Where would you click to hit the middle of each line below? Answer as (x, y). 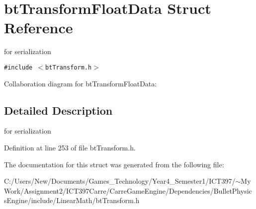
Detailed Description (58, 110)
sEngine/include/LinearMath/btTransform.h (72, 200)
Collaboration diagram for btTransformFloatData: (81, 83)
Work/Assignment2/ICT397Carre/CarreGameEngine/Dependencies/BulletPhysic (128, 190)
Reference (39, 28)
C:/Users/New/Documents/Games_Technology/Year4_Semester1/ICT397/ (120, 181)
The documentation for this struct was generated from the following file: (114, 164)
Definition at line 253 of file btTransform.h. (70, 147)
